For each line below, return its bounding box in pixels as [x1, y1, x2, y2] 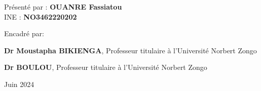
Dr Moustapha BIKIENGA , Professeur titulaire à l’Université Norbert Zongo [4, 45, 257, 55]
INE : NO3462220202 [4, 11, 77, 22]
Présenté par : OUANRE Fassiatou [4, 2, 122, 12]
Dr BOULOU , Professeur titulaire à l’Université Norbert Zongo [4, 62, 207, 72]
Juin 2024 [4, 78, 34, 89]
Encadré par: [4, 28, 44, 39]
